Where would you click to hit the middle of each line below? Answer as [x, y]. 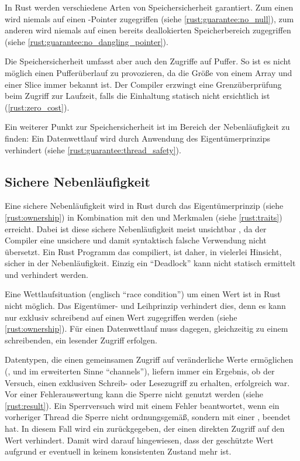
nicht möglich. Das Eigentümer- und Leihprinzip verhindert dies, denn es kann [145, 306]
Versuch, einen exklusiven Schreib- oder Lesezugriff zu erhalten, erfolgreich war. [147, 382]
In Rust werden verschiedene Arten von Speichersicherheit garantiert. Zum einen [149, 7]
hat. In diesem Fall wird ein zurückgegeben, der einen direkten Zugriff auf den [145, 429]
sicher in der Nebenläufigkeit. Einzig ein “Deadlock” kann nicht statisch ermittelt [150, 263]
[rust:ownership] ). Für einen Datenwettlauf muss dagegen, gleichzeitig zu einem [146, 328]
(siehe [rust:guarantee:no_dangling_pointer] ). [87, 41]
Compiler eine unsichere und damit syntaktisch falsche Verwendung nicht [136, 240]
